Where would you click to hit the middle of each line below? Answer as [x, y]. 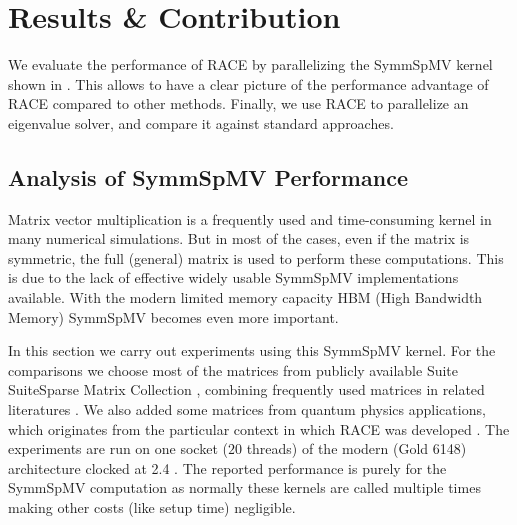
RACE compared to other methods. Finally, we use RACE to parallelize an [238, 103]
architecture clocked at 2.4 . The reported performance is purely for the [227, 467]
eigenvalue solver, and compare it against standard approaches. [201, 122]
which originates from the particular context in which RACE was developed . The [259, 428]
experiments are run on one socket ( [118, 448]
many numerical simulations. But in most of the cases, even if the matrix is [239, 238]
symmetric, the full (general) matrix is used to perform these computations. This [256, 257]
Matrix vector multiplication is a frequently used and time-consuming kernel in [250, 218]
